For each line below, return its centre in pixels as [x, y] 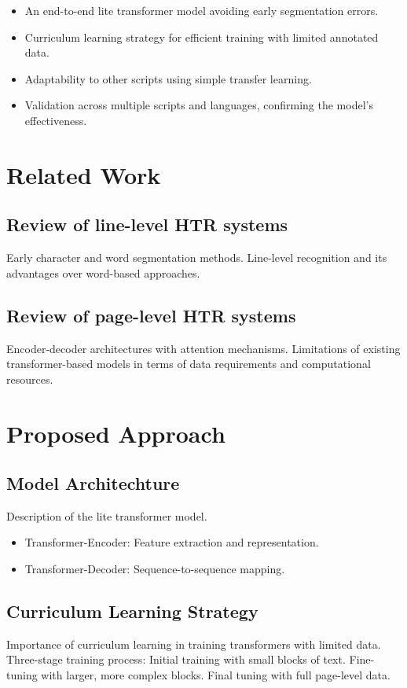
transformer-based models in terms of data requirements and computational [189, 364]
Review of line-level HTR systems [147, 224]
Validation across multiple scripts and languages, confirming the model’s [199, 105]
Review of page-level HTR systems [151, 315]
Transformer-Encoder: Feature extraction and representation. [172, 542]
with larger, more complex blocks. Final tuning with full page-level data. [216, 675]
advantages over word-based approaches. [103, 272]
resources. [30, 379]
